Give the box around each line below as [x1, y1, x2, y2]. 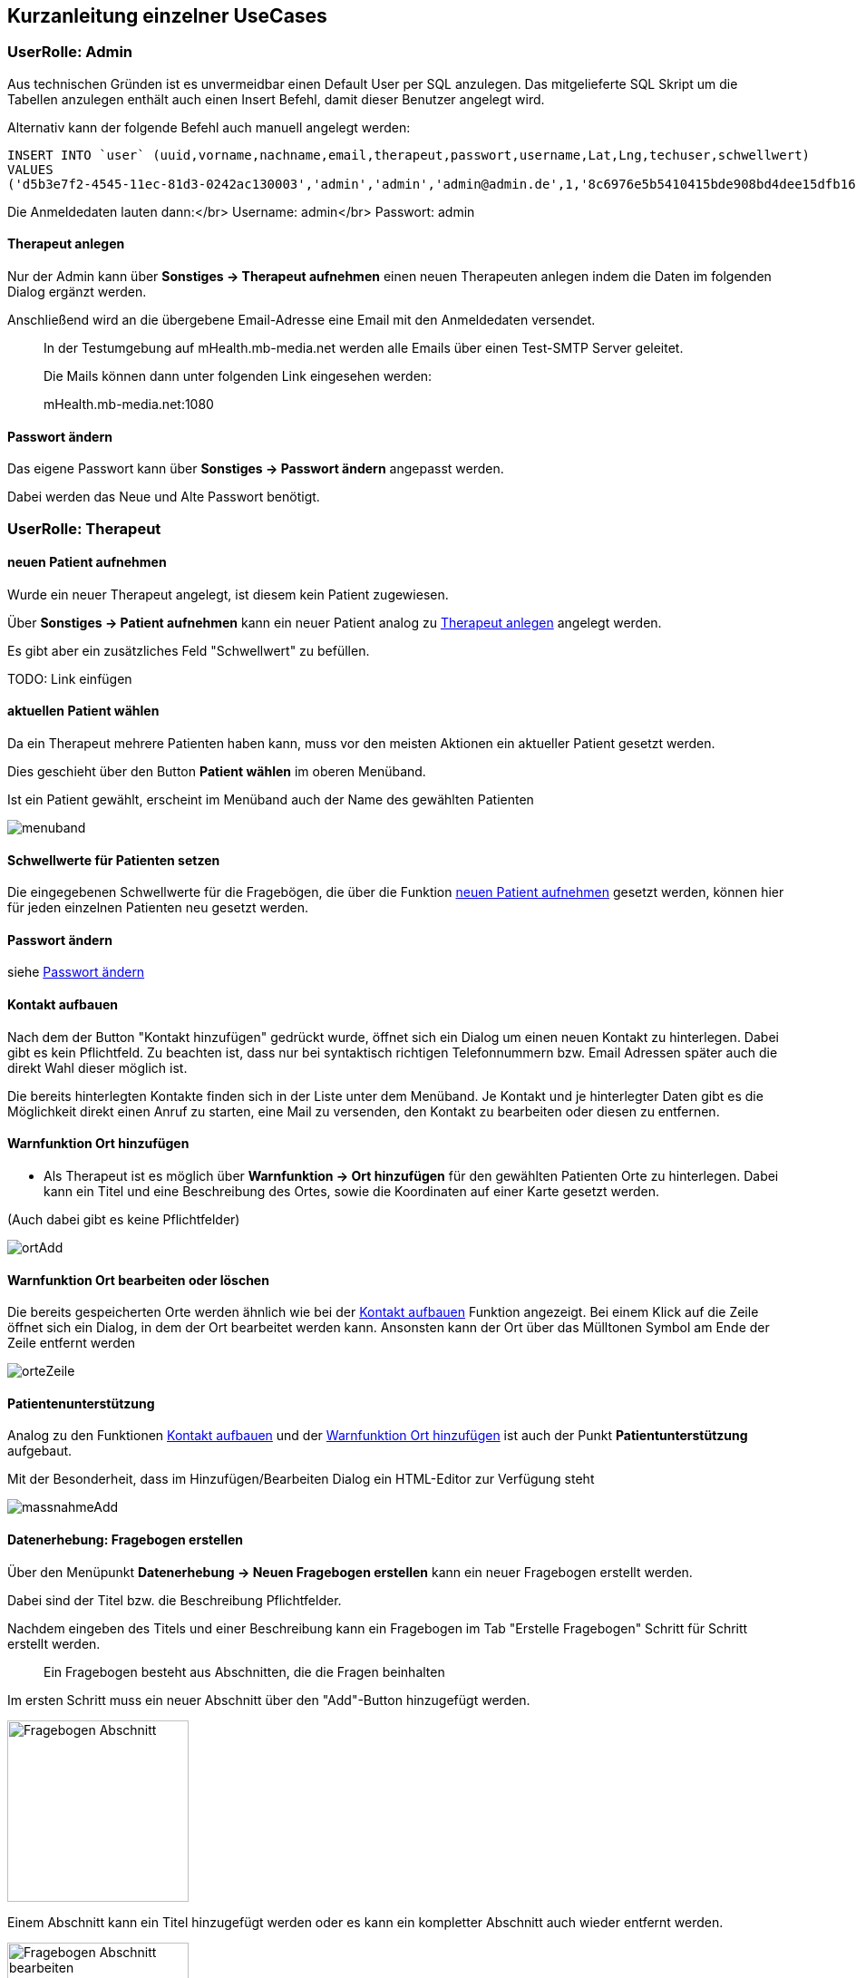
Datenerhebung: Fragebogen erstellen [7, 1531, 243, 1547]
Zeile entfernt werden [7, 1335, 136, 1351]
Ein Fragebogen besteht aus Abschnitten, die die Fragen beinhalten [44, 1663, 445, 1680]
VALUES [7, 161, 53, 177]
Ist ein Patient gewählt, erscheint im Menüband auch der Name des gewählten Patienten [7, 792, 534, 808]
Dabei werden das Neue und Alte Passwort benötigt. [7, 489, 320, 505]
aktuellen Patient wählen [7, 703, 160, 719]
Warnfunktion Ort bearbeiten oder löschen [7, 1272, 269, 1288]
